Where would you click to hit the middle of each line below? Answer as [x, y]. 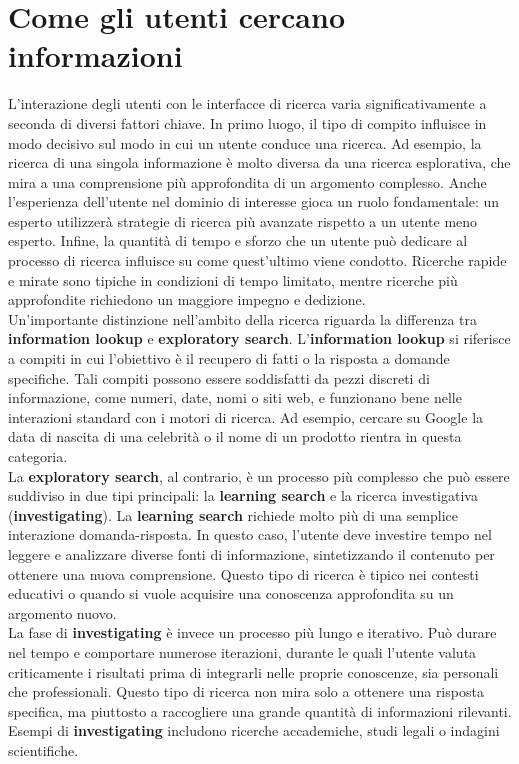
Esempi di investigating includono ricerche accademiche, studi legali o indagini [254, 730]
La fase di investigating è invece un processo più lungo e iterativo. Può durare [252, 632]
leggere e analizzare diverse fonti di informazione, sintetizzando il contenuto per [251, 553]
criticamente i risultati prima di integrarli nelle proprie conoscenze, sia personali [253, 671]
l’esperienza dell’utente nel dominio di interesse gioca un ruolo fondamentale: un [254, 201]
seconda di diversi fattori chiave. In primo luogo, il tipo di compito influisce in [247, 122]
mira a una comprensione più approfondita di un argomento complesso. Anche [247, 181]
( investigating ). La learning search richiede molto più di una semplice [233, 514]
